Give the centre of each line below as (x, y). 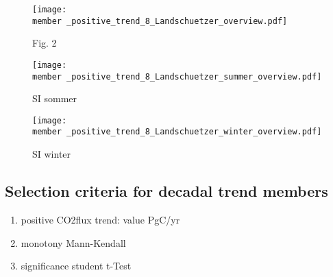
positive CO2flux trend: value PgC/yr (100, 219)
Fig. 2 (45, 43)
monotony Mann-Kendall (73, 242)
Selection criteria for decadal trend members (166, 191)
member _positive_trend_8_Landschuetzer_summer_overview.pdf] (177, 76)
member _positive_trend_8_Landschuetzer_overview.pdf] (160, 21)
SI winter (52, 154)
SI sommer (55, 98)
